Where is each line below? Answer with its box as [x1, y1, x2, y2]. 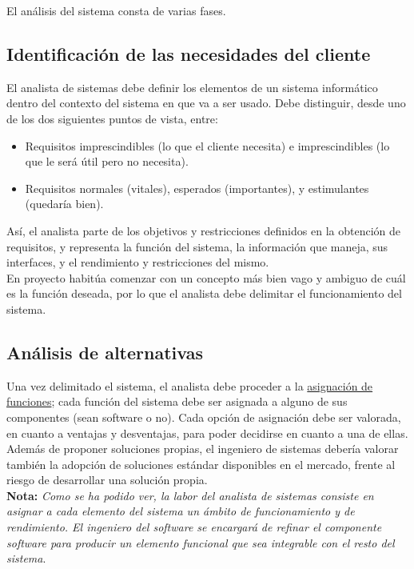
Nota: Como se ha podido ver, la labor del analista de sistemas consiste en [6, 487, 374, 503]
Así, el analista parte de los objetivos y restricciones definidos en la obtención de [6, 222, 400, 238]
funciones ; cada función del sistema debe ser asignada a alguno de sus [6, 393, 348, 410]
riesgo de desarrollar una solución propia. [6, 471, 208, 488]
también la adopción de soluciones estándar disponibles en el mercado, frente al [6, 455, 396, 472]
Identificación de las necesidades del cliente [6, 41, 371, 66]
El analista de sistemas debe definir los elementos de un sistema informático [6, 78, 378, 95]
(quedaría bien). [25, 195, 104, 212]
